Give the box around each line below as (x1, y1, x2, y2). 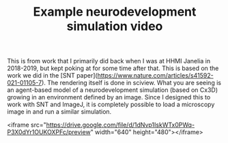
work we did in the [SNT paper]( (7, 71, 98, 80)
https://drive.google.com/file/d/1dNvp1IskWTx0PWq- (46, 121, 195, 129)
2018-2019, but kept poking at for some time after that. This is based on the (7, 64, 219, 72)
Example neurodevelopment (33, 4, 197, 20)
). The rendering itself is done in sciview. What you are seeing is (41, 79, 222, 87)
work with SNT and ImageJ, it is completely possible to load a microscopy (7, 100, 215, 109)
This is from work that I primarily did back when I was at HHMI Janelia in (7, 57, 210, 65)
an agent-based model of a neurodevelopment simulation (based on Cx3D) (7, 86, 218, 94)
